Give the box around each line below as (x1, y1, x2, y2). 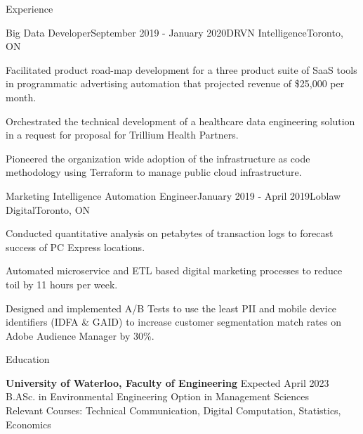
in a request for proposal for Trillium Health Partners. (6, 127, 239, 142)
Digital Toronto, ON (6, 202, 91, 217)
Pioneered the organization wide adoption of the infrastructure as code (6, 151, 310, 165)
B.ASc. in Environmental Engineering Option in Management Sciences (6, 389, 310, 404)
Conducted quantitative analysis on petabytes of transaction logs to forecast (6, 226, 334, 241)
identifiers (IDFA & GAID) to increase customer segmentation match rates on (6, 314, 341, 329)
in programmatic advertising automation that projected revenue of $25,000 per (6, 76, 345, 91)
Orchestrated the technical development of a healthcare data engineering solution (6, 113, 355, 128)
